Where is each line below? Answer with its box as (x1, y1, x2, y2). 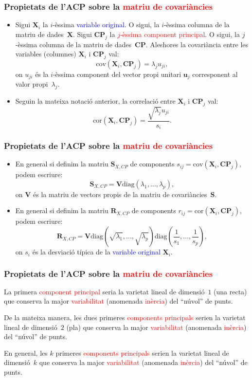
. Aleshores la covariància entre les (145, 39, 249, 49)
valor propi (15, 79, 48, 89)
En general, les (4, 347, 48, 358)
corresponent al (192, 69, 238, 79)
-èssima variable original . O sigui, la (53, 19, 160, 30)
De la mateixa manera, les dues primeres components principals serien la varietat (4, 312, 246, 323)
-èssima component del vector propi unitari (53, 69, 181, 79)
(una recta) (214, 286, 247, 296)
